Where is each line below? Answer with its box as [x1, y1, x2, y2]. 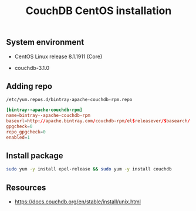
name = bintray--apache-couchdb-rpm [6, 113, 91, 119]
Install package [6, 151, 63, 161]
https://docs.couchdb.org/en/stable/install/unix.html [14, 198, 141, 205]
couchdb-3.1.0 [14, 64, 50, 71]
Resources [6, 182, 46, 192]
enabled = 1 [6, 134, 31, 140]
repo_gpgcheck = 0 [6, 129, 46, 135]
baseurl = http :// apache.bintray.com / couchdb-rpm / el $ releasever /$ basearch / [6, 118, 191, 124]
